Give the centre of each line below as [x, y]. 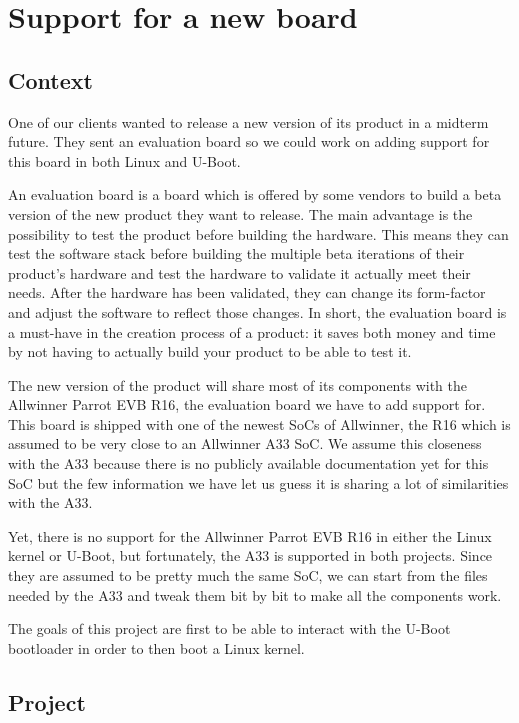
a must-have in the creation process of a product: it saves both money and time [252, 331]
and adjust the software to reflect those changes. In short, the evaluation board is [257, 311]
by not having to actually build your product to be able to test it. [210, 351]
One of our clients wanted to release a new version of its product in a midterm [248, 121]
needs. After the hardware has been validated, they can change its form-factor [247, 292]
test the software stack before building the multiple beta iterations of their [236, 253]
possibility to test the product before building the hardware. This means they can [258, 233]
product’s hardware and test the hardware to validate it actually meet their [239, 272]
